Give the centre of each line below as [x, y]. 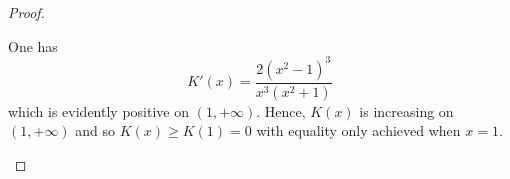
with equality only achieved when [358, 130]
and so [95, 130]
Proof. [26, 12]
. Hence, [281, 110]
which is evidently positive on [98, 110]
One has [33, 45]
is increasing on [406, 110]
